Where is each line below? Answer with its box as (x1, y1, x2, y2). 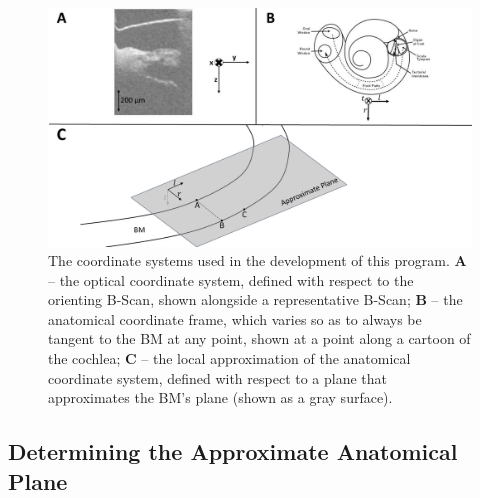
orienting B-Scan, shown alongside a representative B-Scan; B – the (48, 289, 463, 310)
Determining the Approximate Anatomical (8, 436, 458, 467)
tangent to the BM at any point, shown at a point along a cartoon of (48, 328, 471, 349)
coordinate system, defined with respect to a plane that (48, 367, 388, 388)
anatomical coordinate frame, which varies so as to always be (48, 308, 422, 329)
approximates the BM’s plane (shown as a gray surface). (48, 387, 393, 408)
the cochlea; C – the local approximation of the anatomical (48, 348, 411, 369)
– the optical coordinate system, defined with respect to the (48, 269, 414, 290)
